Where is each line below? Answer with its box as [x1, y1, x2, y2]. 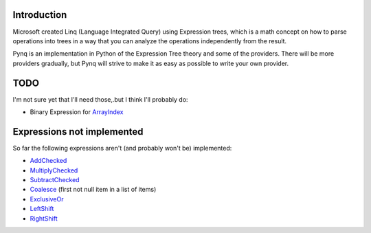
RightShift [30, 214, 58, 223]
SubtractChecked [30, 176, 80, 184]
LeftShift [30, 205, 54, 213]
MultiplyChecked [30, 166, 78, 175]
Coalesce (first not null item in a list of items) [30, 186, 157, 194]
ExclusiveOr [30, 195, 64, 203]
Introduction [12, 9, 67, 21]
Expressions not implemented [12, 126, 144, 137]
